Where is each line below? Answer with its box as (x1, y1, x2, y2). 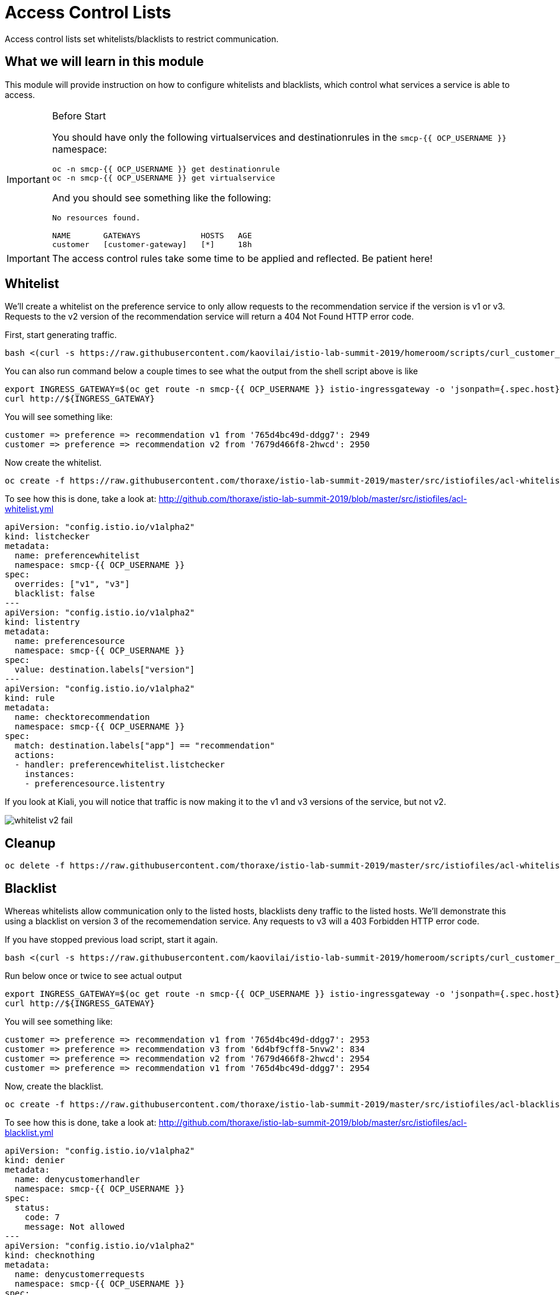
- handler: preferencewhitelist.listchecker (14, 760, 225, 770)
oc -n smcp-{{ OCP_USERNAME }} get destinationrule (52, 164, 280, 173)
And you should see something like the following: (52, 191, 271, 204)
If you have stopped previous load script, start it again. (5, 934, 218, 945)
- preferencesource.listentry (24, 779, 165, 789)
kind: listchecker (5, 532, 90, 542)
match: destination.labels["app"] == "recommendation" (14, 741, 275, 751)
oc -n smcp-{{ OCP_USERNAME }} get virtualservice (52, 173, 275, 182)
